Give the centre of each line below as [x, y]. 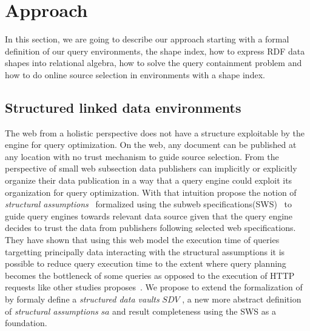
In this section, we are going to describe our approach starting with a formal [147, 39]
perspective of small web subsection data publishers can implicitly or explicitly [151, 168]
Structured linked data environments [123, 107]
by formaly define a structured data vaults [82, 299]
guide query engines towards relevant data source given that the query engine [149, 216]
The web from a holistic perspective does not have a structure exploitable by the [155, 132]
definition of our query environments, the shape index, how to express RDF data [155, 51]
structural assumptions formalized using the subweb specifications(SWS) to [148, 204]
